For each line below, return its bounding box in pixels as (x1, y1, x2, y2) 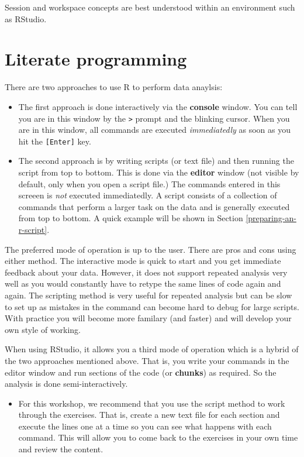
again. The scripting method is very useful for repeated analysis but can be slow (5, 288, 292, 301)
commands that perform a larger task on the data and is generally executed (18, 200, 290, 212)
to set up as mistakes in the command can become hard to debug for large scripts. (5, 300, 299, 312)
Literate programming (5, 47, 187, 71)
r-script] (18, 223, 47, 235)
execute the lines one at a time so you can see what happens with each (18, 420, 272, 432)
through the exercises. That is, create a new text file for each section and (18, 408, 280, 421)
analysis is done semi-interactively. (5, 377, 128, 390)
